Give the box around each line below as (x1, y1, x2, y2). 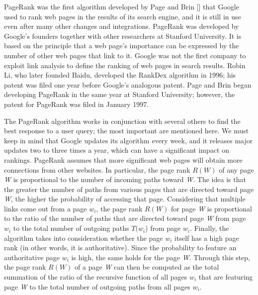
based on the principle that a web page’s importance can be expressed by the (4, 40, 239, 51)
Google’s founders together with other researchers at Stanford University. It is (4, 30, 242, 41)
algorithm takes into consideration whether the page (4, 232, 163, 243)
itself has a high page (174, 232, 239, 243)
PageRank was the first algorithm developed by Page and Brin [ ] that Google (4, 1, 239, 11)
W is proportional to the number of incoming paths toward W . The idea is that (4, 174, 246, 185)
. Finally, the (190, 223, 229, 233)
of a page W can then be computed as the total (75, 262, 219, 272)
